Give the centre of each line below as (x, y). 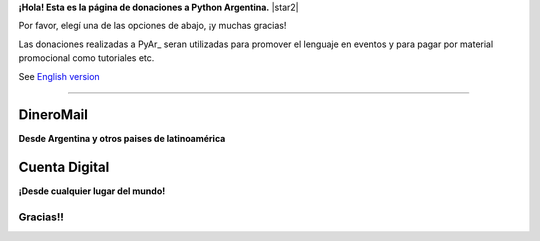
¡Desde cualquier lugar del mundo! (92, 191)
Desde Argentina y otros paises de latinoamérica (122, 139)
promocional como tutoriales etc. (86, 58)
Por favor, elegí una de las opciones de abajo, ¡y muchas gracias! (152, 26)
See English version (59, 76)
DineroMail (53, 115)
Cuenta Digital (64, 167)
